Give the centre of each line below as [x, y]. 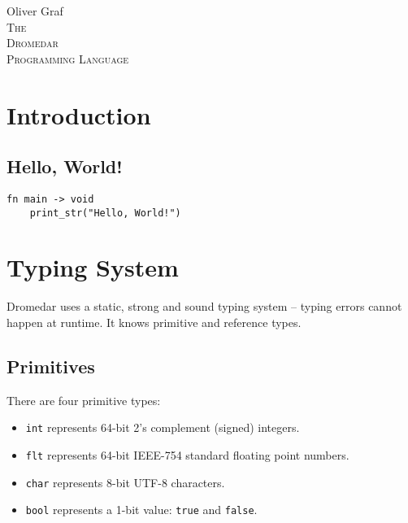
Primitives [51, 366]
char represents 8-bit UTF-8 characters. [125, 482]
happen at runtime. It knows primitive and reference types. [154, 322]
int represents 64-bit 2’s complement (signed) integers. [163, 427]
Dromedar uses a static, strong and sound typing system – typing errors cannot [204, 306]
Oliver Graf [35, 11]
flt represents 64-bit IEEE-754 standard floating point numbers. [187, 455]
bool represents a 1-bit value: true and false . [141, 510]
